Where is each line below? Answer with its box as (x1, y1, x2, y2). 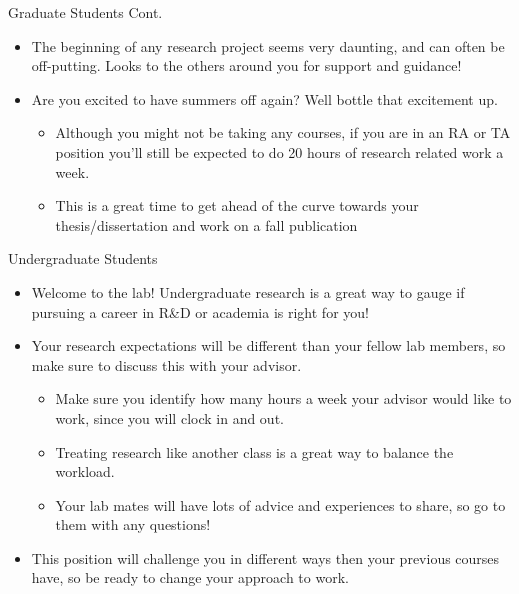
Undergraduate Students (8, 248, 158, 269)
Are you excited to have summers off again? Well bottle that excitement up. (31, 88, 498, 109)
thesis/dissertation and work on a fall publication (55, 214, 358, 235)
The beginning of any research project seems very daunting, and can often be (31, 35, 505, 56)
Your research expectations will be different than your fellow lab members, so (31, 335, 506, 356)
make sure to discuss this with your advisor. (31, 354, 302, 375)
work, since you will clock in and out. (55, 407, 284, 428)
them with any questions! (55, 514, 211, 535)
